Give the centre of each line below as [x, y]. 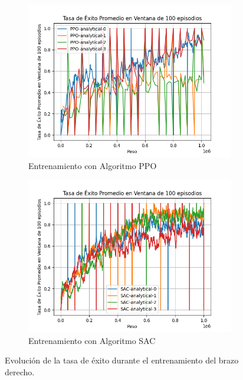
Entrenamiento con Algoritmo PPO [93, 165]
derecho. [20, 371]
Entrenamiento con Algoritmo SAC [92, 340]
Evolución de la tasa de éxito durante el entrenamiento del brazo [122, 360]
